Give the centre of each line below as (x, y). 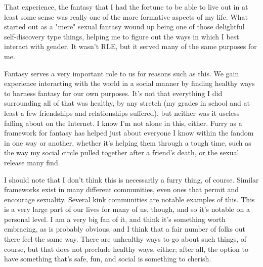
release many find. (32, 162)
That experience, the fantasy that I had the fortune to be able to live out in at (126, 7)
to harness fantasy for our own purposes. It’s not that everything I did (113, 93)
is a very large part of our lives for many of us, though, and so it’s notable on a (127, 209)
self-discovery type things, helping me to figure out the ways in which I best (122, 36)
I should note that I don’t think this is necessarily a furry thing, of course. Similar (131, 179)
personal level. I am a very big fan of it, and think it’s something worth (115, 219)
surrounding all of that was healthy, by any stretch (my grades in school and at (127, 103)
